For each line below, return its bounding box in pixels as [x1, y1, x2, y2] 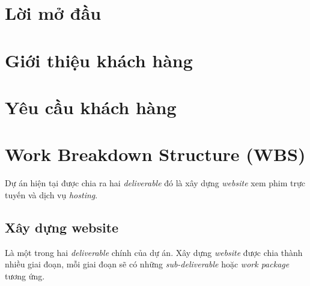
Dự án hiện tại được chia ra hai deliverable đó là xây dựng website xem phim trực [5, 177, 305, 189]
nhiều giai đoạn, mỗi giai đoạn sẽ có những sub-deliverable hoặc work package [5, 258, 290, 270]
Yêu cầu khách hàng [5, 94, 177, 119]
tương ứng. [5, 269, 45, 282]
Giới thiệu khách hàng [5, 47, 193, 72]
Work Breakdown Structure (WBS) [5, 142, 306, 166]
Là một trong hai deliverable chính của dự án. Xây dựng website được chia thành [5, 246, 303, 258]
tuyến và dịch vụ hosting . [5, 188, 98, 201]
